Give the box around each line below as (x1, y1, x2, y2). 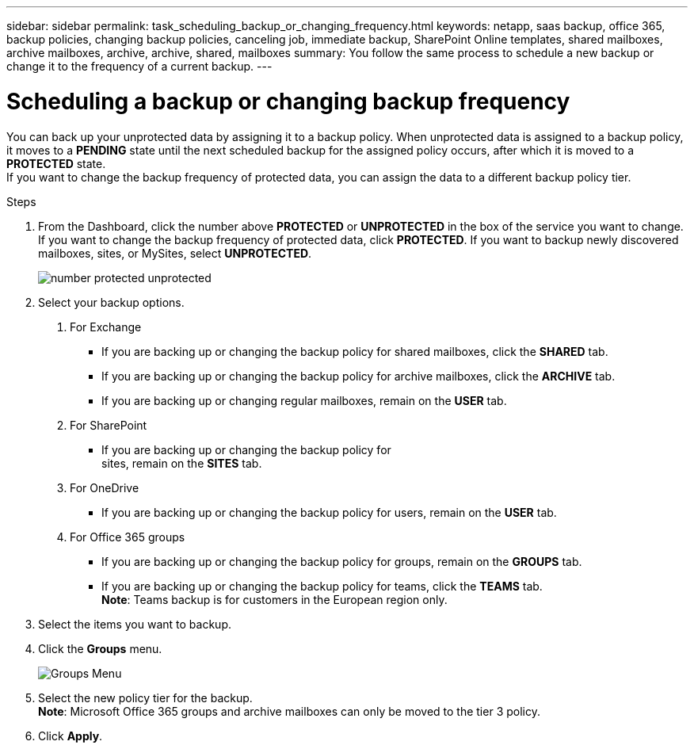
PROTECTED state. (6, 156, 106, 170)
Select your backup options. (38, 295, 185, 309)
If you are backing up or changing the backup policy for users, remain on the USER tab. (101, 505, 557, 519)
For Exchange (70, 319, 142, 334)
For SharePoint (70, 418, 147, 432)
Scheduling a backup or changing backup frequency (6, 87, 570, 115)
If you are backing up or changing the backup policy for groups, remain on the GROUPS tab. (101, 554, 582, 568)
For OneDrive (70, 480, 139, 495)
